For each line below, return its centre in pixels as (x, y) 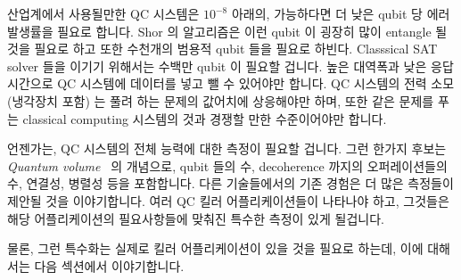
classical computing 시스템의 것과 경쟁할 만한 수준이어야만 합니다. (205, 118)
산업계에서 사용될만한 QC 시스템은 (103, 13)
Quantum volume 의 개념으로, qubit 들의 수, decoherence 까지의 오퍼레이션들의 (227, 165)
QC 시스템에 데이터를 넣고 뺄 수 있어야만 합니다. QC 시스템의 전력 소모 (256, 83)
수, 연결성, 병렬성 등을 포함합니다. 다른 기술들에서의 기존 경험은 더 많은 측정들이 (230, 183)
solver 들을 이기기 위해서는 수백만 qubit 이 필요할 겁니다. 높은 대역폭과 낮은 (217, 66)
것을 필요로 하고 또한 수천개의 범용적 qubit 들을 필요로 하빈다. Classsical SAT (222, 49)
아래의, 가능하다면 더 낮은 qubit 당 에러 (341, 13)
